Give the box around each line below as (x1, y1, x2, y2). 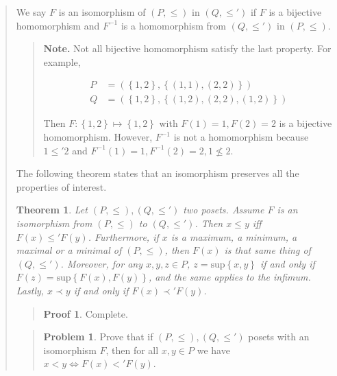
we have (197, 342, 230, 357)
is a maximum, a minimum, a (171, 229, 297, 244)
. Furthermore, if (88, 229, 159, 244)
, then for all (105, 342, 159, 357)
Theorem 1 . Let (16, 202, 88, 217)
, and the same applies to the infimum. (148, 270, 311, 284)
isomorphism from (16, 216, 92, 230)
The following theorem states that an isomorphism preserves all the (16, 166, 299, 180)
